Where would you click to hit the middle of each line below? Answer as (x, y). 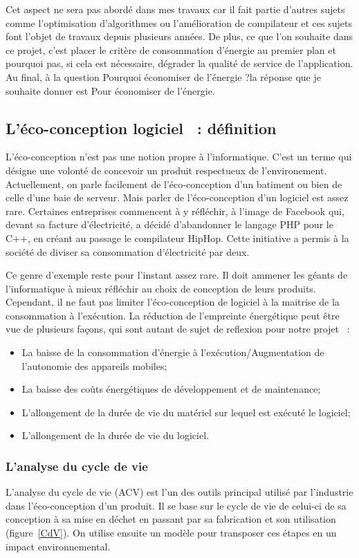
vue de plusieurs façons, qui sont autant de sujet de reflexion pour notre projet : (178, 329)
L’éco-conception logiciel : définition (141, 128)
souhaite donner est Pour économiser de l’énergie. (110, 90)
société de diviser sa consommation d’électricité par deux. (128, 251)
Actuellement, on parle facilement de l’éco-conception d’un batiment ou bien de (174, 184)
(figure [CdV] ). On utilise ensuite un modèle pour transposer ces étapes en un (171, 533)
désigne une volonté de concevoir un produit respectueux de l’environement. (166, 170)
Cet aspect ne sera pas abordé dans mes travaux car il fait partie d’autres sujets (175, 9)
